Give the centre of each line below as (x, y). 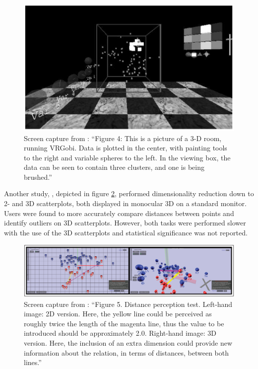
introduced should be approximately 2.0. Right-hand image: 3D (120, 333)
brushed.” (38, 177)
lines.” (33, 362)
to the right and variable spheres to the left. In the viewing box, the (127, 157)
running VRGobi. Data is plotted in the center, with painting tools (126, 148)
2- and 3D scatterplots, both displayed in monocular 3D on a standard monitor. (125, 203)
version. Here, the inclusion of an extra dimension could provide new (128, 342)
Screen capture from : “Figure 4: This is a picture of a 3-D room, (123, 138)
